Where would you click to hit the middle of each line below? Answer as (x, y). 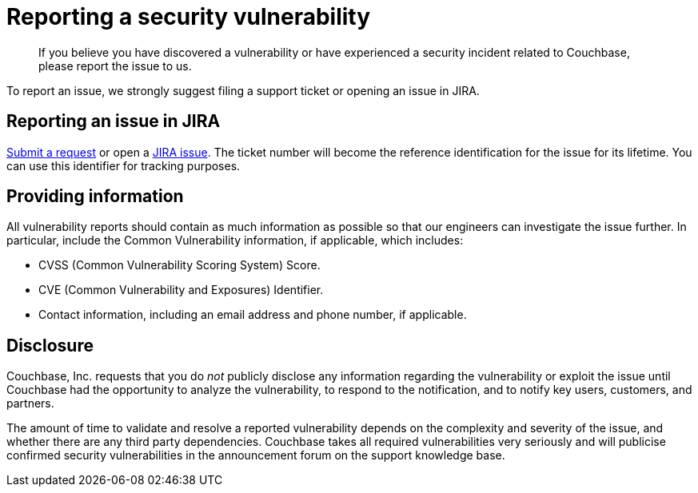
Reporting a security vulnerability (189, 17)
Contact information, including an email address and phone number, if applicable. (253, 315)
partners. (30, 404)
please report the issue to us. (115, 66)
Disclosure (50, 345)
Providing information (95, 197)
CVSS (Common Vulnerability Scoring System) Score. (179, 265)
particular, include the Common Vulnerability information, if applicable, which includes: (235, 241)
